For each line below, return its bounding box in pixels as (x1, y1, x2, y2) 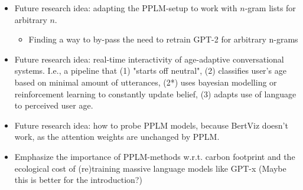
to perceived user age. (14, 99, 93, 112)
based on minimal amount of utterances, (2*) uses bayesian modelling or (14, 76, 277, 88)
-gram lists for (245, 2, 296, 14)
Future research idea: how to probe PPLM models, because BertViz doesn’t (14, 119, 288, 131)
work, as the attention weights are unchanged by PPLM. (14, 130, 220, 143)
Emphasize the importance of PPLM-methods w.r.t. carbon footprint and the (14, 150, 295, 162)
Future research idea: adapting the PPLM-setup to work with (14, 2, 237, 14)
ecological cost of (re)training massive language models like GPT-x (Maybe (14, 162, 286, 174)
